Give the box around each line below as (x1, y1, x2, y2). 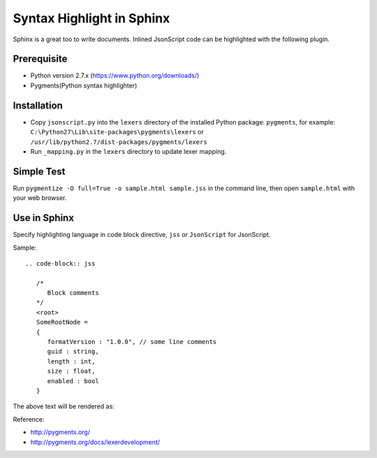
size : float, (47, 367, 96, 375)
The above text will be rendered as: (13, 402, 114, 410)
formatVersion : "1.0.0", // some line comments (47, 338, 217, 346)
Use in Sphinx (13, 212, 75, 224)
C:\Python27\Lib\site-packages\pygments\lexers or (30, 128, 204, 136)
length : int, (47, 357, 96, 365)
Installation (13, 99, 63, 111)
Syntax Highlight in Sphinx (13, 10, 170, 26)
